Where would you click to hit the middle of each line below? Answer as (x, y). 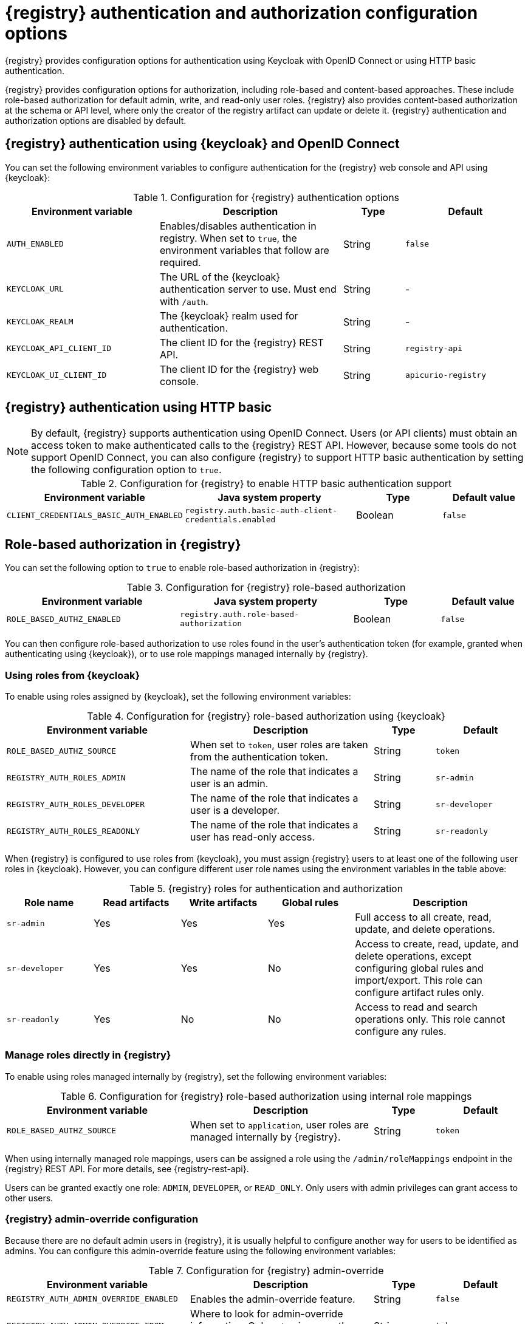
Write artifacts (223, 903)
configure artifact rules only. (420, 993)
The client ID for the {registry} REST (242, 342)
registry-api (434, 349)
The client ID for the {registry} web (239, 369)
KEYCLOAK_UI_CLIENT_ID (57, 375)
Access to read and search (417, 1007)
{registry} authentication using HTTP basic (139, 408)
